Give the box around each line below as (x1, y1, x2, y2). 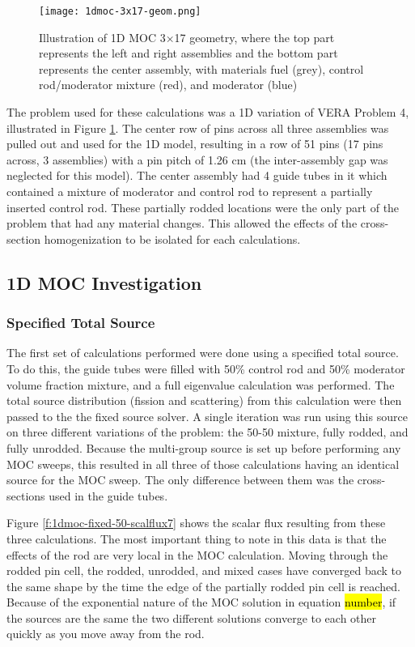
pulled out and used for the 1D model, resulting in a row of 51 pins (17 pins (6, 135, 383, 152)
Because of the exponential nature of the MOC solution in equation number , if (6, 594, 396, 611)
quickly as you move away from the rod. (6, 625, 205, 642)
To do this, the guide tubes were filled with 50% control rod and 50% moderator (6, 360, 405, 377)
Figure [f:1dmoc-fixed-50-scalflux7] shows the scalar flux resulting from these (6, 514, 386, 531)
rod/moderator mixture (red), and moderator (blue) (39, 76, 298, 93)
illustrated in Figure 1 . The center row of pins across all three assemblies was (6, 119, 389, 136)
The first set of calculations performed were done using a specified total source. (6, 344, 399, 361)
